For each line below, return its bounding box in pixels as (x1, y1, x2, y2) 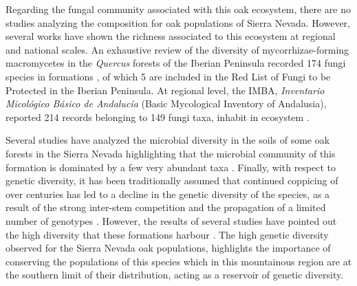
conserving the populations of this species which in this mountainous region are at (6, 254, 352, 268)
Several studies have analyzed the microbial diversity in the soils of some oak (6, 133, 330, 147)
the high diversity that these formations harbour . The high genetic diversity (6, 227, 329, 241)
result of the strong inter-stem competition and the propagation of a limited (6, 200, 326, 214)
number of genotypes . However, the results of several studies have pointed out (6, 213, 337, 228)
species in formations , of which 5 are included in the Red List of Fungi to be (6, 69, 331, 83)
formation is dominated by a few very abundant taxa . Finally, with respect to (6, 159, 336, 174)
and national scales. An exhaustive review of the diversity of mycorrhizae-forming (6, 42, 349, 56)
